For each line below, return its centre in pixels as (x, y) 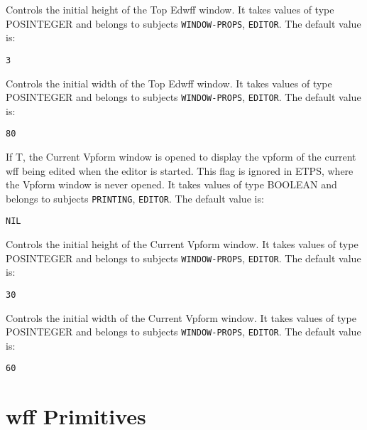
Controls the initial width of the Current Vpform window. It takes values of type (181, 317)
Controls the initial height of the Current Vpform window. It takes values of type (182, 244)
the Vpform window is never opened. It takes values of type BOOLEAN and (171, 184)
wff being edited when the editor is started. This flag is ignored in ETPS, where (180, 170)
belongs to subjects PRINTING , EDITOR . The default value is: (135, 198)
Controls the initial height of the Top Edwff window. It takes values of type (170, 9)
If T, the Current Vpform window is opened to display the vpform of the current (181, 156)
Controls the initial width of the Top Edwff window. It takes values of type (169, 83)
